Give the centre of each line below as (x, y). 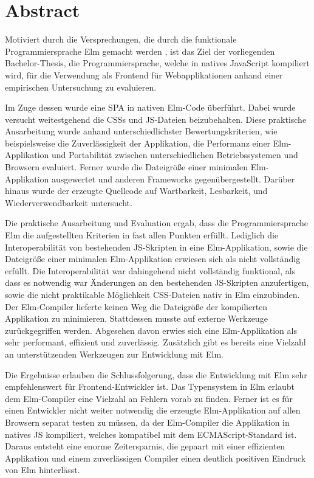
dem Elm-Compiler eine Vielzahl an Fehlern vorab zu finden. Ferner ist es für (149, 398)
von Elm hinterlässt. (43, 470)
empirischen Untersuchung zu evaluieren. (81, 87)
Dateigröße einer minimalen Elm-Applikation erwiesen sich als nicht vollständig (153, 259)
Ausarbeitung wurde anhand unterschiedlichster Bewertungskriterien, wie (141, 131)
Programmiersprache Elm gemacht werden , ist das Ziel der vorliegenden (140, 51)
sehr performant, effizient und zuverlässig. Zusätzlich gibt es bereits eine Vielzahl (155, 342)
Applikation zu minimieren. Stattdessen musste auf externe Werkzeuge (136, 318)
